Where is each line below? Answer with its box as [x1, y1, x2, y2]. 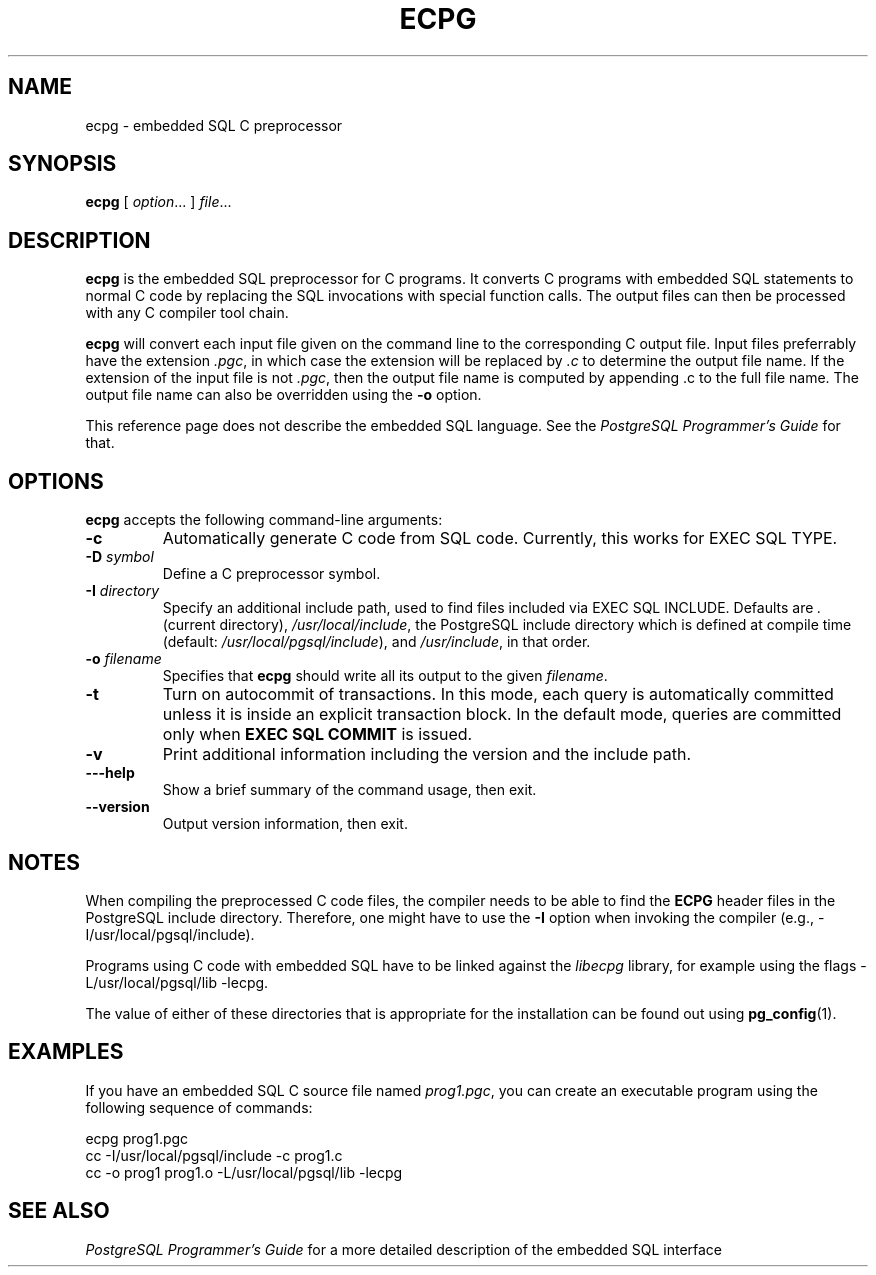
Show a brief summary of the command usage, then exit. [162, 781, 537, 799]
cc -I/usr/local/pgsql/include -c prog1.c [85, 1146, 343, 1164]
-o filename [85, 650, 162, 668]
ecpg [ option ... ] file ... [85, 193, 232, 211]
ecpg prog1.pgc [85, 1129, 189, 1147]
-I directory [85, 582, 160, 600]
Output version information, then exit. [162, 815, 408, 833]
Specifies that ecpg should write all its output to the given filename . [162, 667, 608, 685]
